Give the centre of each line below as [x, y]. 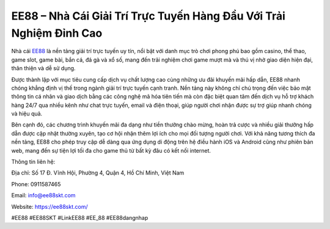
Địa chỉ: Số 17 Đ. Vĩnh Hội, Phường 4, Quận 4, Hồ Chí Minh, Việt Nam [98, 173]
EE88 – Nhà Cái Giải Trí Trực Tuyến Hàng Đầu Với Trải [148, 16]
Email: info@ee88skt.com [43, 195]
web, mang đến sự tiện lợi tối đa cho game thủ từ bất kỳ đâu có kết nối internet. [111, 150]
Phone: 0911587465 [36, 184]
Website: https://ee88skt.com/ [50, 206]
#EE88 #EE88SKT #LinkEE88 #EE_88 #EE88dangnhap [80, 217]
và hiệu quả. [27, 114]
